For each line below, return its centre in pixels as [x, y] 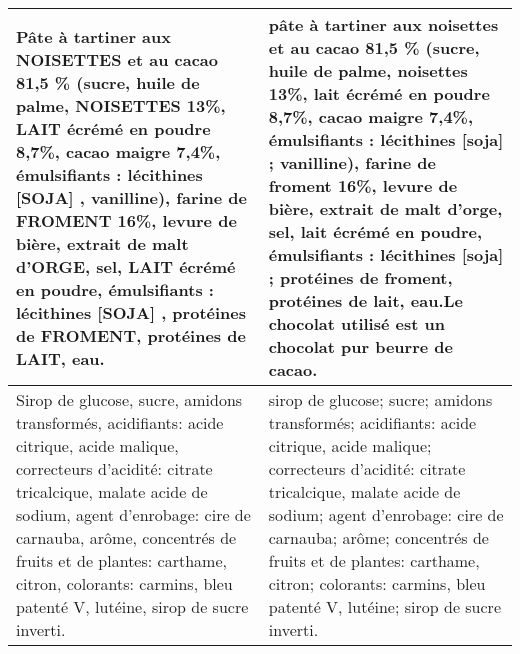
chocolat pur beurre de [360, 346]
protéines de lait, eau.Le [366, 300]
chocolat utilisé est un [356, 323]
